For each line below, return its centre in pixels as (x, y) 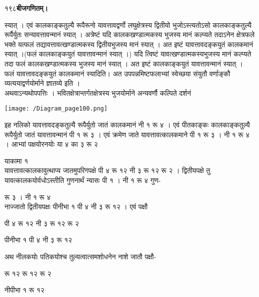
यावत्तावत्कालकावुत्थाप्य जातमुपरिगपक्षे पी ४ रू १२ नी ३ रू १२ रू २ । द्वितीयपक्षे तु (107, 170)
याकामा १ (16, 160)
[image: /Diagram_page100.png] (56, 109)
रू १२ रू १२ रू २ (28, 273)
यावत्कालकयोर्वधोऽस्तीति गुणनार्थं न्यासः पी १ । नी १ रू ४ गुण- (83, 180)
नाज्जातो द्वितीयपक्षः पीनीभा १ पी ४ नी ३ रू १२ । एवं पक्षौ (76, 207)
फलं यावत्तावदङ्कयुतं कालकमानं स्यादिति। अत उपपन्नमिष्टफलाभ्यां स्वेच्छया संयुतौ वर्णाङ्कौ (117, 73)
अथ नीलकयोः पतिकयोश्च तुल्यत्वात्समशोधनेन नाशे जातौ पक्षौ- (80, 256)
